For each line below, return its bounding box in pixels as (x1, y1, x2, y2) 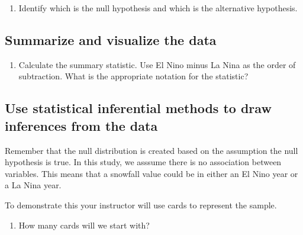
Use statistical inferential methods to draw (5, 99, 272, 117)
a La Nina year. (5, 179, 62, 191)
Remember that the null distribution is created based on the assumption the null (5, 144, 298, 156)
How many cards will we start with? (18, 218, 150, 231)
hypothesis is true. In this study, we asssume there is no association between (5, 156, 282, 168)
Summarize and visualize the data (5, 30, 217, 49)
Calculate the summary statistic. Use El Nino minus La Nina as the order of (18, 58, 296, 70)
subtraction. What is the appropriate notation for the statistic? (18, 70, 249, 82)
